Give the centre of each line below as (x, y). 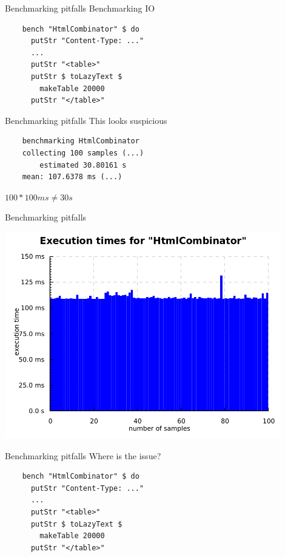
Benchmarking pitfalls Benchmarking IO (80, 8)
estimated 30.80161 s (83, 165)
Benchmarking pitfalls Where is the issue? (83, 455)
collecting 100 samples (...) (83, 153)
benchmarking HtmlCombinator (81, 141)
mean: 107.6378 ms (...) (72, 177)
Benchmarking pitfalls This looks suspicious (86, 120)
